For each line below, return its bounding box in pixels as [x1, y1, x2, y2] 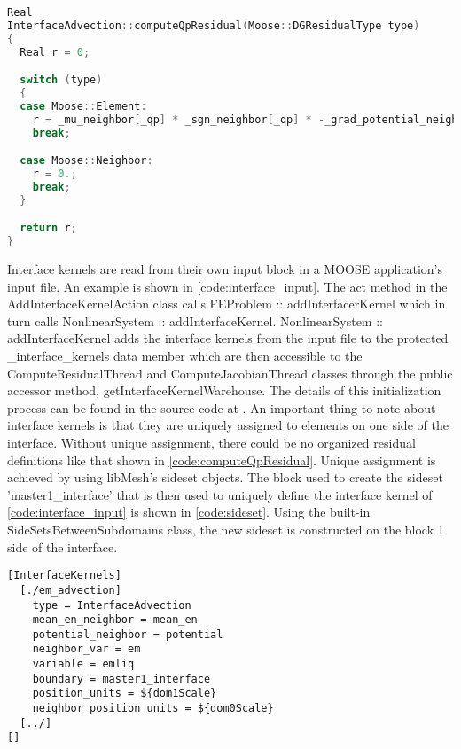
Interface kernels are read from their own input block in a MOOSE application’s [7, 260, 443, 278]
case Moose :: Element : [20, 99, 147, 113]
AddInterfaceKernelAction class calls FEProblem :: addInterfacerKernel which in [7, 294, 446, 313]
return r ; [20, 222, 77, 235]
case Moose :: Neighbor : [20, 154, 153, 168]
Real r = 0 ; [20, 45, 90, 59]
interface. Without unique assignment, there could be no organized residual [7, 433, 416, 452]
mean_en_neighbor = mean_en [32, 613, 198, 627]
